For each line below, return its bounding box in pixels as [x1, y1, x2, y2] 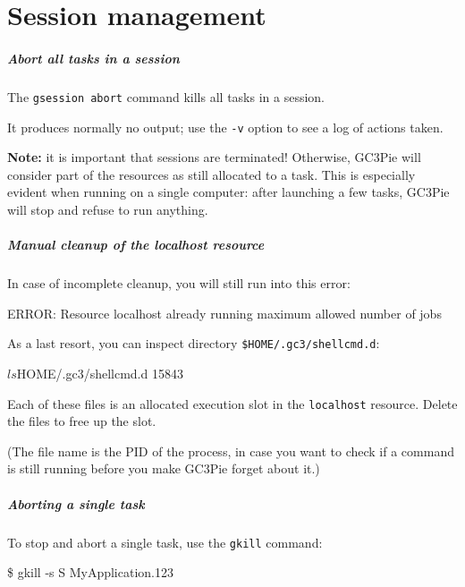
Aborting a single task [7, 494, 145, 513]
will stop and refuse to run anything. [7, 200, 208, 219]
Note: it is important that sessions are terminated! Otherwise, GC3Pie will [7, 148, 421, 166]
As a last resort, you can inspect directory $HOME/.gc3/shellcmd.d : [7, 334, 380, 353]
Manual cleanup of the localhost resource [7, 235, 265, 254]
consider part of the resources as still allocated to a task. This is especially [7, 165, 416, 183]
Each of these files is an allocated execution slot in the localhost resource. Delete [7, 394, 458, 413]
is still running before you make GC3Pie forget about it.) [7, 459, 320, 478]
